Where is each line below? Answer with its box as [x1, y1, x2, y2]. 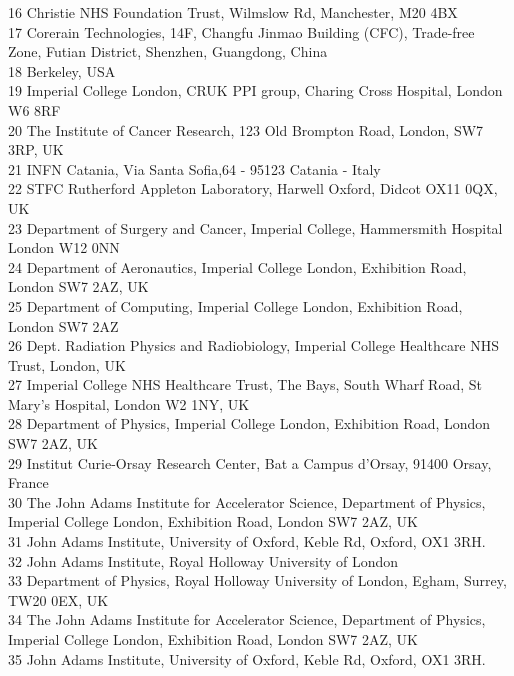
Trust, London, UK [8, 354, 126, 375]
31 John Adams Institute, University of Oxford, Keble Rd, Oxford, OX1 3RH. [8, 531, 486, 552]
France [8, 472, 49, 493]
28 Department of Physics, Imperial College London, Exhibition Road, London [8, 413, 491, 434]
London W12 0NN [8, 237, 120, 258]
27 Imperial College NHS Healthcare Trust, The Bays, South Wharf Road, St [8, 374, 482, 395]
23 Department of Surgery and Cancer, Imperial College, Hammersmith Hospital [8, 217, 503, 238]
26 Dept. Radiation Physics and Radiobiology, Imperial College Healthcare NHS [8, 335, 500, 356]
